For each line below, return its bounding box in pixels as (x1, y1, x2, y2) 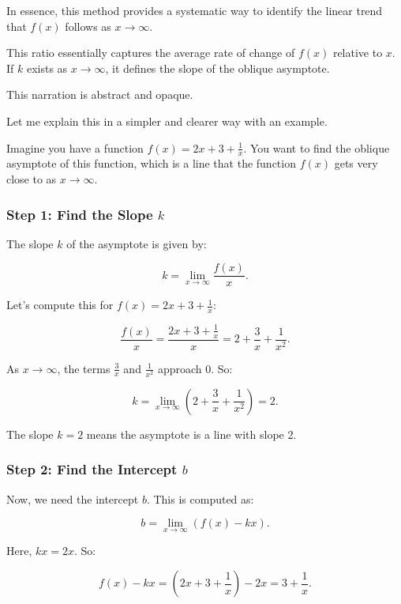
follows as (65, 17, 111, 34)
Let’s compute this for (6, 296, 114, 313)
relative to (332, 44, 383, 61)
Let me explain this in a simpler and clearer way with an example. (6, 112, 328, 129)
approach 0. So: (157, 360, 233, 376)
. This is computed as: (146, 490, 254, 507)
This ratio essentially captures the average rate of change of (6, 44, 295, 61)
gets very (334, 155, 378, 172)
